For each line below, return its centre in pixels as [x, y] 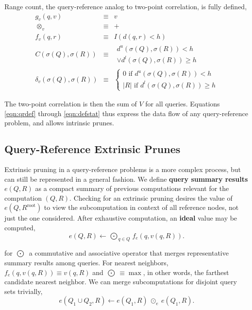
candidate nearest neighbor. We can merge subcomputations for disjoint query [121, 282]
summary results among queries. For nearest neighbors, [86, 262]
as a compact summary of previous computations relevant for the [132, 188]
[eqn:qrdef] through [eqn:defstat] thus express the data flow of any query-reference [126, 113]
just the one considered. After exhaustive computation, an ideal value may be [121, 218]
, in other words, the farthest [186, 272]
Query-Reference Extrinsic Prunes [92, 149]
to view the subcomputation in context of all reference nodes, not [141, 207]
